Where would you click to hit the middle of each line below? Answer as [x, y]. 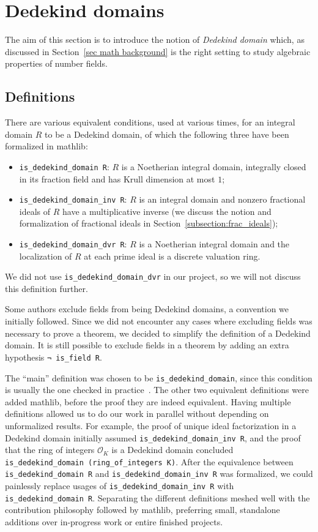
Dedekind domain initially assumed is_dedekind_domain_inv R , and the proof [153, 437]
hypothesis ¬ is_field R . [54, 357]
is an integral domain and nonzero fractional [222, 199]
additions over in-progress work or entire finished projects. [114, 522]
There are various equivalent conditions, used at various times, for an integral [150, 122]
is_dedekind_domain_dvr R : [73, 243]
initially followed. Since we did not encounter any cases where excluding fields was [159, 321]
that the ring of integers [50, 450]
